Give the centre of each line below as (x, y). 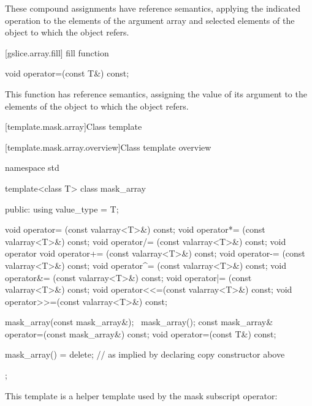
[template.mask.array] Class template (74, 126)
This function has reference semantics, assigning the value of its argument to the (156, 93)
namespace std (32, 167)
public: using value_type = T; (62, 209)
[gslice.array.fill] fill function (57, 52)
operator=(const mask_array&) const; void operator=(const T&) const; (141, 333)
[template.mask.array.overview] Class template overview (108, 147)
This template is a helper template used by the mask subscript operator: (141, 395)
